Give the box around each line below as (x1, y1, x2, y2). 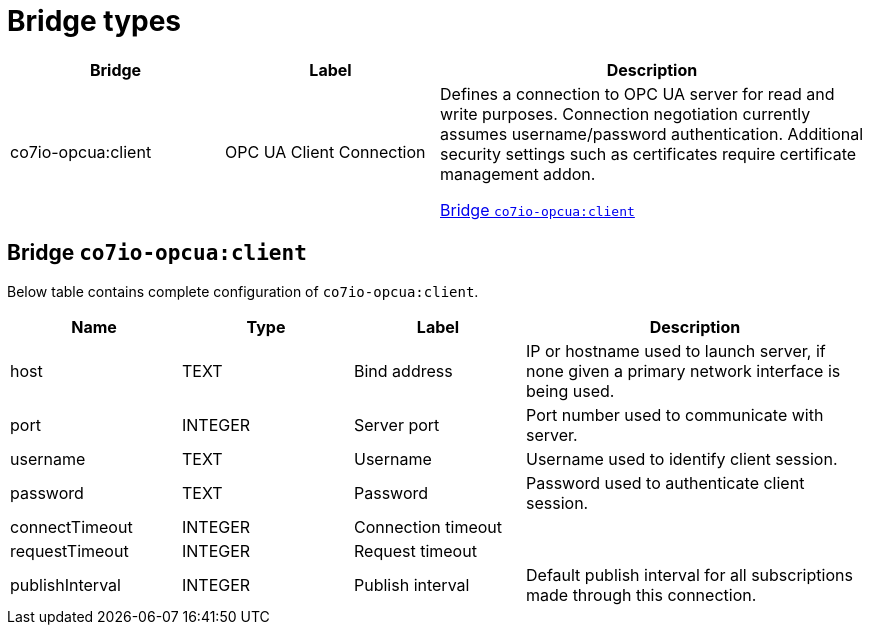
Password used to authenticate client (526, 472, 805, 493)
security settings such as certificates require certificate (440, 143, 857, 164)
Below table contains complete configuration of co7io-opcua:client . (7, 282, 479, 300)
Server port (354, 414, 440, 435)
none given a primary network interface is (526, 360, 841, 381)
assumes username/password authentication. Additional (440, 123, 864, 144)
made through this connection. (526, 584, 757, 605)
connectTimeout (10, 516, 133, 537)
